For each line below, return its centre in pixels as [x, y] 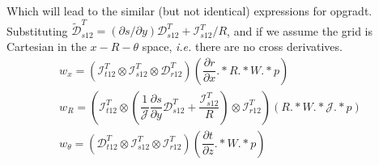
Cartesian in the [47, 46]
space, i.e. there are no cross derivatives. [242, 46]
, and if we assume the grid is [300, 30]
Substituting [37, 30]
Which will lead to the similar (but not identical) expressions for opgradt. [189, 11]
